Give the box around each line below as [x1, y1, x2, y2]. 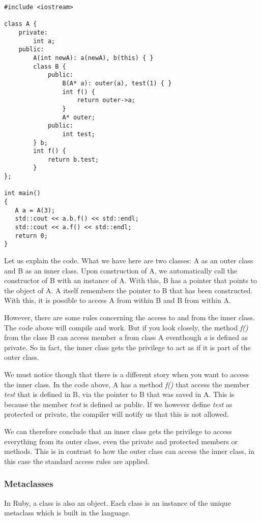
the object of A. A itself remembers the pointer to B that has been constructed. [4, 285, 253, 295]
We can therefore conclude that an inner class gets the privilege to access [4, 425, 232, 436]
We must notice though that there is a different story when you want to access [4, 369, 249, 379]
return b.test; [47, 156, 99, 163]
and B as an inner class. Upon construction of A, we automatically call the [4, 265, 238, 275]
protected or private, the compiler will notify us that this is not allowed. [4, 409, 229, 419]
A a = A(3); [15, 206, 55, 214]
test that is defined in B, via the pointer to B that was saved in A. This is [4, 389, 235, 400]
